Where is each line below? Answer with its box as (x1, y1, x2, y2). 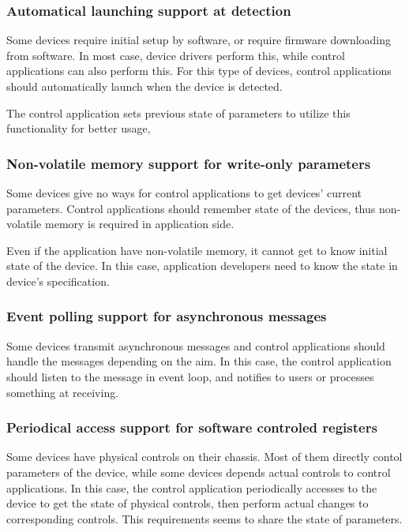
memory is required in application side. (44, 215, 235, 232)
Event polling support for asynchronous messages (6, 306, 327, 326)
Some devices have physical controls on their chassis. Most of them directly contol (6, 448, 403, 465)
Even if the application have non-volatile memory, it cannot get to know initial (6, 242, 388, 258)
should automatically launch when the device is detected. (6, 78, 283, 94)
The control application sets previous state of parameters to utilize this (6, 104, 351, 121)
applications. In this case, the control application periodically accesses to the (6, 479, 377, 496)
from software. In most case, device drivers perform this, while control (6, 47, 345, 63)
